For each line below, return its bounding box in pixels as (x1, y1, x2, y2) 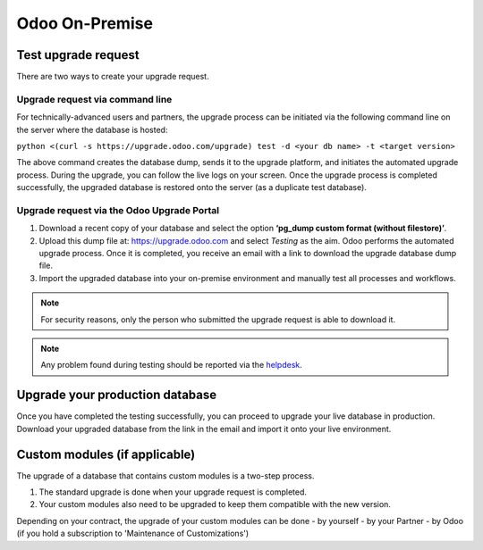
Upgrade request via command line (16, 93, 173, 105)
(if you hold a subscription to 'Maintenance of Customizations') (16, 528, 250, 539)
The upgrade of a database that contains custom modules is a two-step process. (16, 470, 315, 481)
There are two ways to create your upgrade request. (16, 71, 209, 82)
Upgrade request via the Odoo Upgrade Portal (16, 204, 220, 216)
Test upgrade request (16, 47, 140, 62)
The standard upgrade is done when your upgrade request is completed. (38, 487, 308, 497)
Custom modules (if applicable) (16, 446, 196, 462)
